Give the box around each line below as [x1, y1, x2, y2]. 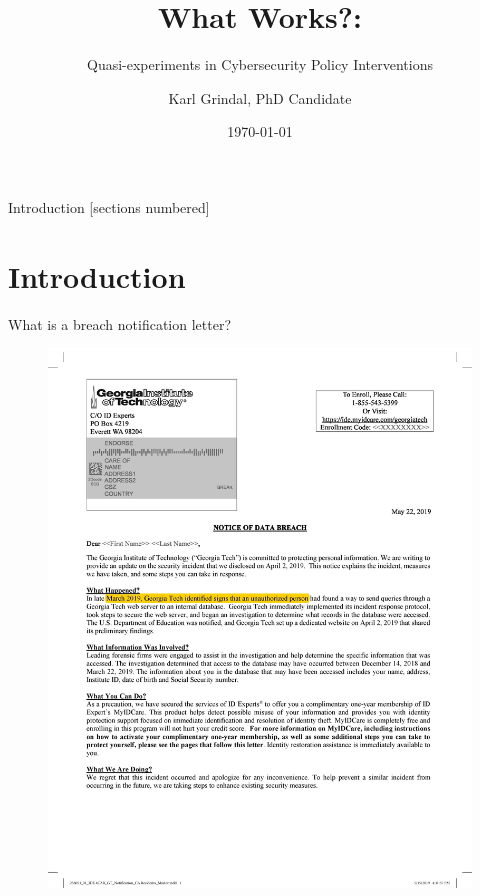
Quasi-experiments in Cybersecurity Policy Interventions [87, 54, 433, 75]
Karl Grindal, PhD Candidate [168, 87, 352, 108]
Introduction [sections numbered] [8, 196, 210, 217]
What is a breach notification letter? [8, 313, 231, 334]
